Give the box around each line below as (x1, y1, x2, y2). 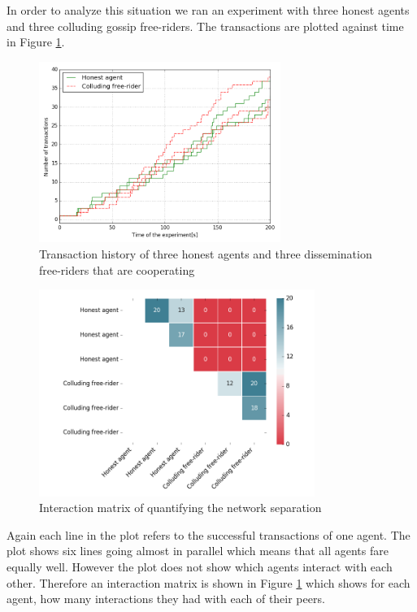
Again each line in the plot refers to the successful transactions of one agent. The (7, 526, 410, 543)
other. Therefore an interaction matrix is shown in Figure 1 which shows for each (7, 574, 410, 591)
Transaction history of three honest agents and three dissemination (39, 245, 372, 262)
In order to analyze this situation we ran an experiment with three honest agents (7, 2, 410, 18)
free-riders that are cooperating (39, 261, 195, 278)
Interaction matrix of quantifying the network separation (39, 499, 322, 516)
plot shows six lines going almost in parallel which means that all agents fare (7, 542, 389, 559)
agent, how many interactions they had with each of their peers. (7, 590, 325, 607)
